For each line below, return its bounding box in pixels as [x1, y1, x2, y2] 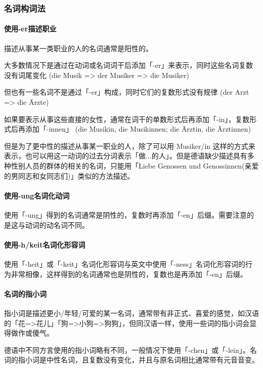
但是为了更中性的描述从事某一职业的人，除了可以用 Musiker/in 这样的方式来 [4, 140, 255, 151]
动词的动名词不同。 [25, 219, 89, 230]
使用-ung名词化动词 [4, 190, 70, 200]
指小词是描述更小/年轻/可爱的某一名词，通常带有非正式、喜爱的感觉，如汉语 [4, 307, 259, 318]
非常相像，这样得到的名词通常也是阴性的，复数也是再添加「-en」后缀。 [11, 268, 247, 279]
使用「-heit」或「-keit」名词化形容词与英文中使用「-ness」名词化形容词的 [4, 258, 245, 269]
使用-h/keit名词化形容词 [4, 239, 85, 250]
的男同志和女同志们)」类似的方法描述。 [4, 170, 135, 181]
